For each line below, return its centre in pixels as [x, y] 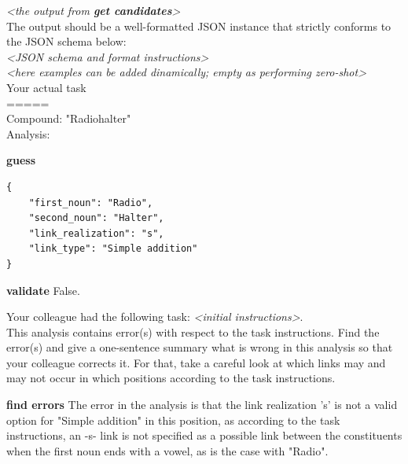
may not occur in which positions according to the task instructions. [171, 378]
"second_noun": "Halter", [96, 218]
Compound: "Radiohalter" [69, 118]
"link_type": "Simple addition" [113, 249]
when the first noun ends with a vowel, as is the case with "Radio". [167, 450]
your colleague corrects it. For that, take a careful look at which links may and [196, 362]
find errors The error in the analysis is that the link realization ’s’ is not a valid [202, 405]
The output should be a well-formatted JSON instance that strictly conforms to [199, 26]
